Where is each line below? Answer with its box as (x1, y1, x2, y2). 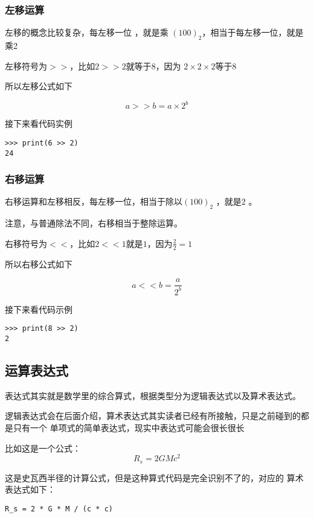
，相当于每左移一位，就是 (202, 26, 304, 39)
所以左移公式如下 (5, 80, 72, 92)
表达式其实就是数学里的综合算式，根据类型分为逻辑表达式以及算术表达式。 (5, 389, 301, 401)
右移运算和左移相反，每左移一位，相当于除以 (5, 195, 182, 208)
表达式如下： (5, 483, 56, 496)
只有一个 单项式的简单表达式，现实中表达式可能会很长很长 (13, 421, 245, 433)
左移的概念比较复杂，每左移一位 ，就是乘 (5, 26, 168, 39)
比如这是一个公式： (5, 441, 81, 454)
